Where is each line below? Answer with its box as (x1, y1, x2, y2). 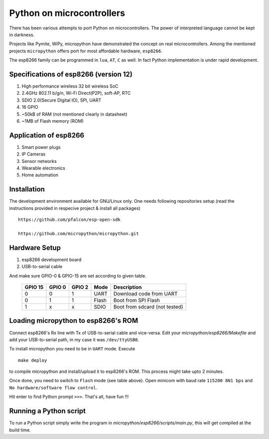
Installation (9, 185, 45, 194)
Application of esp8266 (9, 131, 85, 140)
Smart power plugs (21, 144, 61, 150)
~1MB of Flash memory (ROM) (21, 118, 84, 124)
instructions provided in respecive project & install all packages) (9, 205, 140, 211)
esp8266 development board (21, 257, 82, 263)
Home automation (21, 172, 58, 178)
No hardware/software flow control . (9, 384, 98, 391)
